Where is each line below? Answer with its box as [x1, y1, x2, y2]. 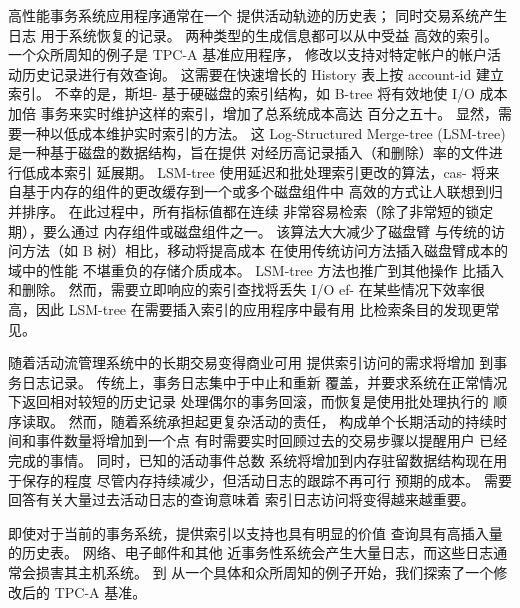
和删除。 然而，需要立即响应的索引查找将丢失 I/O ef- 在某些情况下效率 [8, 279, 471, 300]
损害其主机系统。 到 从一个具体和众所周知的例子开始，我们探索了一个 [35, 562, 494, 583]
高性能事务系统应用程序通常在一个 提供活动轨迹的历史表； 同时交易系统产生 [8, 5, 508, 25]
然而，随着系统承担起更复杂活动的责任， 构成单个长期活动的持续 [68, 410, 494, 431]
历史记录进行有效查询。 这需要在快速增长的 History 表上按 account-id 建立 [21, 63, 504, 84]
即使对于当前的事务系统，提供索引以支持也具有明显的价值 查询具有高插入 [8, 522, 489, 543]
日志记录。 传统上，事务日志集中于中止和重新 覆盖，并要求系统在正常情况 [21, 371, 508, 392]
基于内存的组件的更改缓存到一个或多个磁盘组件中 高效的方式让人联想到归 [21, 181, 503, 202]
